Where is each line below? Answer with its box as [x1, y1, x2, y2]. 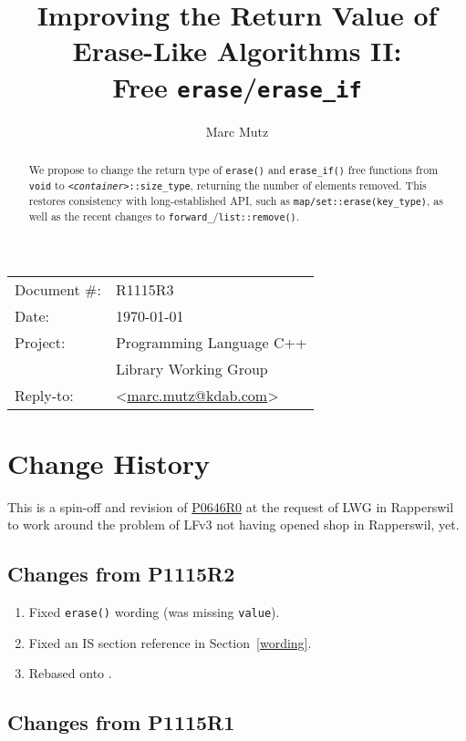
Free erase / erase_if [112, 67, 362, 105]
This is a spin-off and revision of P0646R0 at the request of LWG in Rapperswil [7, 497, 454, 516]
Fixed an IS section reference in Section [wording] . [28, 633, 312, 652]
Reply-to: [15, 384, 74, 406]
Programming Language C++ [115, 331, 307, 353]
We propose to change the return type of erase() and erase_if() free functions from [28, 162, 439, 178]
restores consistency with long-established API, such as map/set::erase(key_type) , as [28, 193, 443, 209]
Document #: [15, 278, 101, 300]
